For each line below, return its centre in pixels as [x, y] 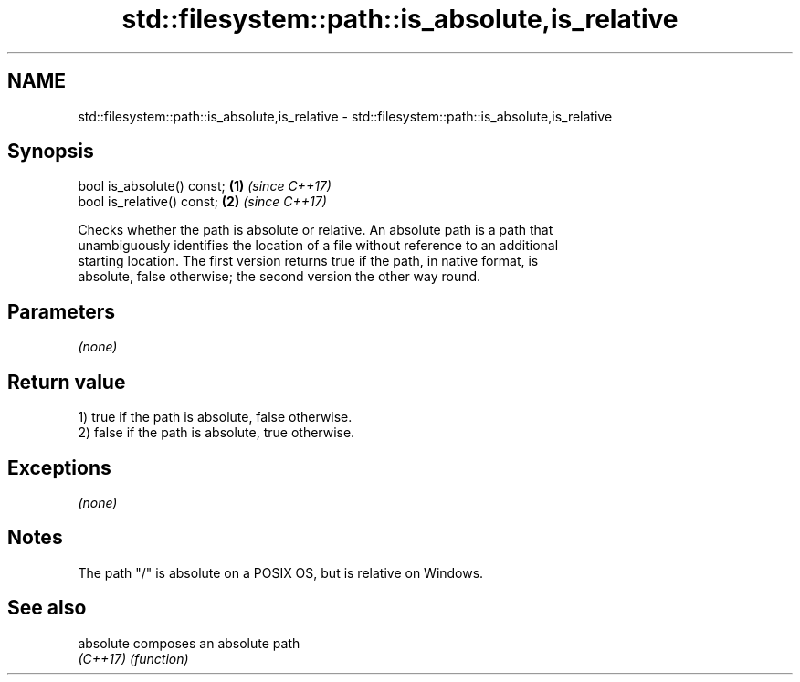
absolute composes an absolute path [189, 643]
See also [47, 608]
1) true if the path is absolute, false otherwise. [215, 417]
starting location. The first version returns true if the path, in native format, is [308, 261]
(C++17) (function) [133, 658]
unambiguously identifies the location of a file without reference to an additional [318, 246]
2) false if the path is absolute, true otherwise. [216, 433]
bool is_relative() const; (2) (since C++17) [202, 202]
